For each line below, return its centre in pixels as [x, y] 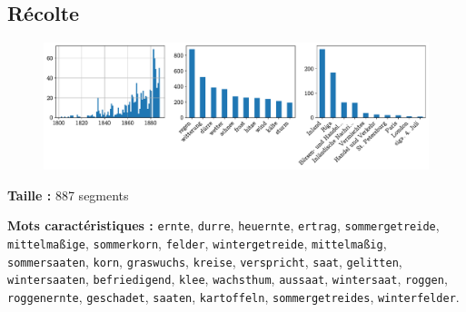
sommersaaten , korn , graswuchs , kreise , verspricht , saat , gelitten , [205, 261]
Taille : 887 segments [68, 195]
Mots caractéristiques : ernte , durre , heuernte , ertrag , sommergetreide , [223, 225]
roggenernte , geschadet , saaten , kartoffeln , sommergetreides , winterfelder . [233, 296]
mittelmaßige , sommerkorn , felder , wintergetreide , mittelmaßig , [197, 243]
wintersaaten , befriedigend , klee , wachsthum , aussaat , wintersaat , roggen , [228, 279]
